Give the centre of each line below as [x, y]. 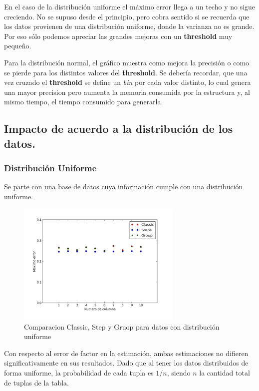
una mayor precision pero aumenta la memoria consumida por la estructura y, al [127, 92]
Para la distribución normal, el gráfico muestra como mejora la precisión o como [127, 62]
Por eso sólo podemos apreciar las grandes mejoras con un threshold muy [118, 36]
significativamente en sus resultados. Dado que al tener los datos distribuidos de [126, 363]
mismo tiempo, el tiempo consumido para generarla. [84, 102]
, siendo [179, 373]
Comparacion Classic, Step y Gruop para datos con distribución [122, 326]
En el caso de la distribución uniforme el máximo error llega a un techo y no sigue [130, 6]
